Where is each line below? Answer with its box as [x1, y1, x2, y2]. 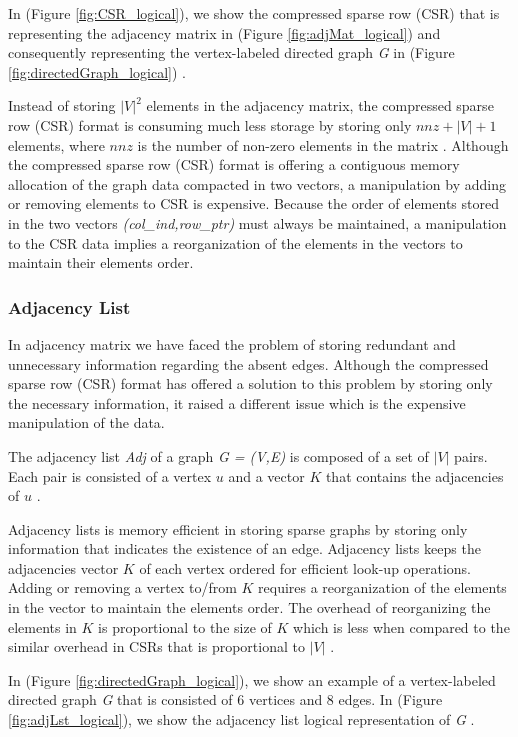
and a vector [228, 465, 305, 486]
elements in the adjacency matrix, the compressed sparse [146, 95, 494, 116]
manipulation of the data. [8, 412, 165, 433]
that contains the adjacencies [325, 465, 504, 486]
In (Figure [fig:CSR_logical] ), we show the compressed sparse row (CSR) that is [8, 3, 500, 23]
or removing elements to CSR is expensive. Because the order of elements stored [8, 193, 499, 214]
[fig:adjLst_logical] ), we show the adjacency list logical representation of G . [8, 709, 475, 730]
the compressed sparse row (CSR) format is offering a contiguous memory [8, 154, 460, 175]
